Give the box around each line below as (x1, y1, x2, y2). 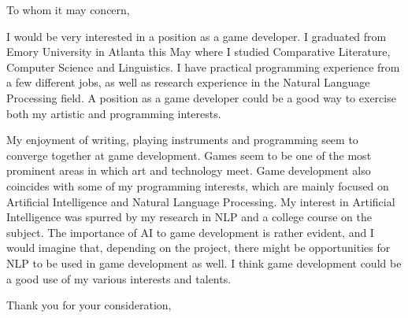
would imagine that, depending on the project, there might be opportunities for (6, 239, 391, 256)
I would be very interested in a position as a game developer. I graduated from (6, 28, 387, 44)
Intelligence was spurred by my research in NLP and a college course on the (6, 209, 373, 225)
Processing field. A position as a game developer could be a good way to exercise (6, 89, 396, 105)
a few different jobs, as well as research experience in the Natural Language (6, 74, 370, 91)
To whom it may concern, (6, 2, 130, 17)
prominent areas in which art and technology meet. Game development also (6, 162, 371, 179)
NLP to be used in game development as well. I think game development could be (6, 254, 402, 271)
